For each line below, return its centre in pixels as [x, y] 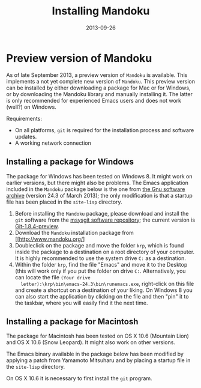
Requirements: [24, 118]
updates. [26, 136]
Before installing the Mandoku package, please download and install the [102, 213]
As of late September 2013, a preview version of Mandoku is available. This [97, 75]
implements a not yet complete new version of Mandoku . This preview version [100, 81]
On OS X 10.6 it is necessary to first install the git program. [79, 378]
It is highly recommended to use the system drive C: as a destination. [100, 258]
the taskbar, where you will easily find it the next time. [81, 303]
